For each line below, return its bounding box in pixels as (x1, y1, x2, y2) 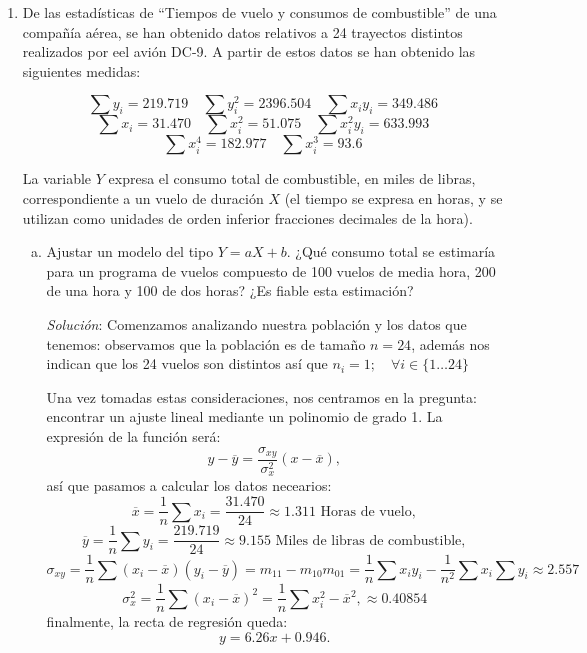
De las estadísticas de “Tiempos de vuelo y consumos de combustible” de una (22, 2, 497, 22)
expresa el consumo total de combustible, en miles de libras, (108, 168, 476, 189)
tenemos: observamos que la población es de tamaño (46, 333, 366, 354)
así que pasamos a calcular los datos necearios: (46, 475, 332, 496)
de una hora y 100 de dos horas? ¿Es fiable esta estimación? (46, 280, 414, 301)
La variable (22, 168, 92, 189)
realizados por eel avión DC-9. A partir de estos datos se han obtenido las (22, 41, 476, 62)
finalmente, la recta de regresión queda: (46, 611, 288, 632)
